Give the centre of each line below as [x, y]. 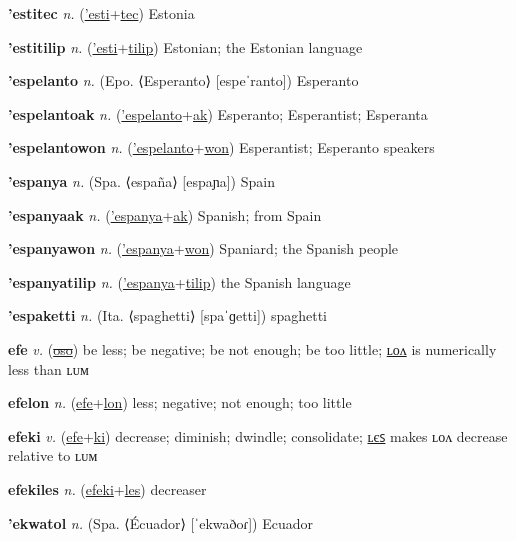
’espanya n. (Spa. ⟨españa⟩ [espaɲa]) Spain [141, 180]
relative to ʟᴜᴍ [53, 455]
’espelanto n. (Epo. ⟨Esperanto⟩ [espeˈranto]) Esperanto [183, 80]
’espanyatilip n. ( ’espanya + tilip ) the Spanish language [179, 281]
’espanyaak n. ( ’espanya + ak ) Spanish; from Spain [165, 214]
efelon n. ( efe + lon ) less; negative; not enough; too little [180, 402]
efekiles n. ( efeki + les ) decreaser [107, 488]
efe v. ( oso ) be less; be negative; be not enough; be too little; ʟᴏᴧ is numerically [252, 348]
